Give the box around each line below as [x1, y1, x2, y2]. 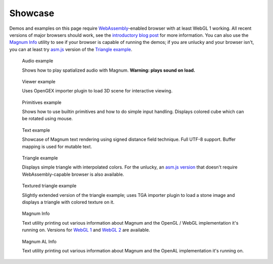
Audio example [22, 58, 53, 64]
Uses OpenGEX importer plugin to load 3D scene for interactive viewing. [22, 88, 173, 94]
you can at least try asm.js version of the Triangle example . [9, 46, 132, 52]
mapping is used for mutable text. [22, 143, 92, 149]
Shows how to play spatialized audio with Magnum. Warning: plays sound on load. [22, 67, 196, 73]
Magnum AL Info [22, 238, 57, 244]
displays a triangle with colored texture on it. [22, 199, 115, 205]
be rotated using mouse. [22, 116, 73, 122]
